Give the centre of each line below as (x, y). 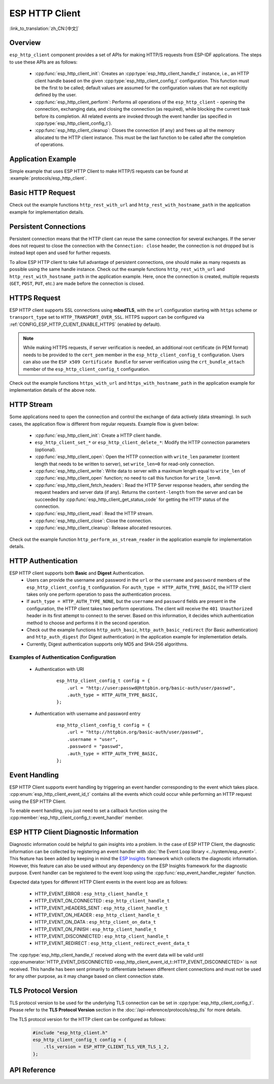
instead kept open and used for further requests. (60, 253)
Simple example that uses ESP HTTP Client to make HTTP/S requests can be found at (99, 171)
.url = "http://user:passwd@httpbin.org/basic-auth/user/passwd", (151, 688)
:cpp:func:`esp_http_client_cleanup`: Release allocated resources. (104, 528)
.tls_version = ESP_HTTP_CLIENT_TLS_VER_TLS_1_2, (106, 1047)
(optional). (45, 450)
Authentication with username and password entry (88, 714)
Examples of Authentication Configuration (63, 657)
